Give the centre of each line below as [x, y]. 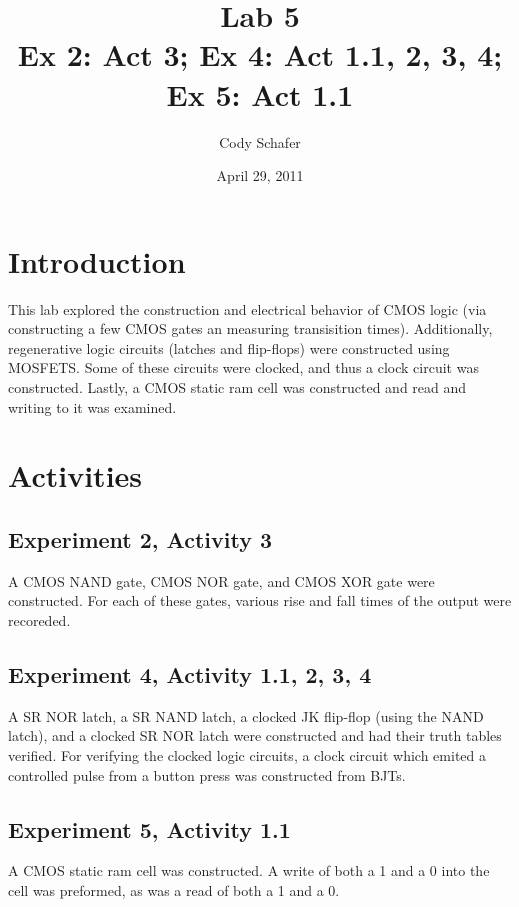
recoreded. [39, 619]
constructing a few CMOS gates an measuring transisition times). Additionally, [250, 328]
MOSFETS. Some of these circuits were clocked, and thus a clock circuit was [243, 367]
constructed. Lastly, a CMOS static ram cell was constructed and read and [237, 387]
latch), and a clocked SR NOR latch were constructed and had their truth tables [255, 735]
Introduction [97, 260]
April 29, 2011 [260, 175]
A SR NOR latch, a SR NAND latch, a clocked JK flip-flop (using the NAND [246, 715]
